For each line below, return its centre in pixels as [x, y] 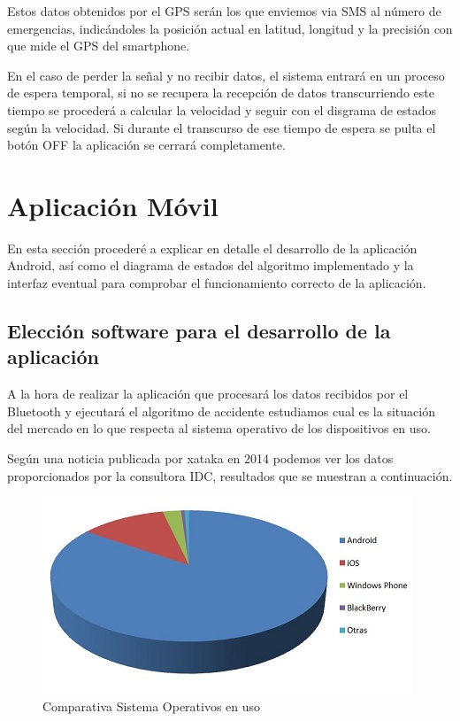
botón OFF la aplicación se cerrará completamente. [146, 145]
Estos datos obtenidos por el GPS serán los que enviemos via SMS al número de [224, 11]
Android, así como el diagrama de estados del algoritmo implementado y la [211, 265]
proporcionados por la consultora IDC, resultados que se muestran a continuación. [230, 475]
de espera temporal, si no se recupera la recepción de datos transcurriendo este [221, 93]
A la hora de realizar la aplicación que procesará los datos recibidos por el [208, 394]
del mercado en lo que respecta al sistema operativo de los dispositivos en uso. [219, 428]
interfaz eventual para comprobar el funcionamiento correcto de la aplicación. [217, 283]
